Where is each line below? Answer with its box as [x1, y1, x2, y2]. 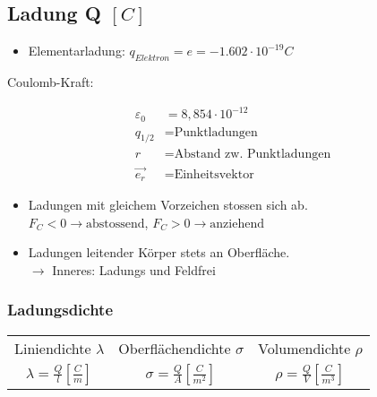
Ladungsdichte [7, 298, 114, 321]
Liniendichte [14, 337, 91, 358]
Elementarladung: [28, 41, 125, 60]
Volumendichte [258, 337, 351, 358]
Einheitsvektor [174, 168, 254, 181]
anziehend [210, 217, 265, 230]
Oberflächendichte [118, 337, 231, 358]
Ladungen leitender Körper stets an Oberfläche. [28, 243, 290, 262]
